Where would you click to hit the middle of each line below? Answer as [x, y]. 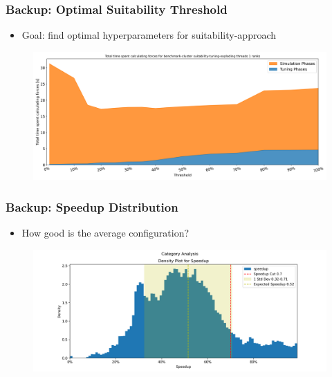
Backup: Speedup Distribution [92, 206]
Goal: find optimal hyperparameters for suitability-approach [149, 35]
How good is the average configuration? [105, 233]
